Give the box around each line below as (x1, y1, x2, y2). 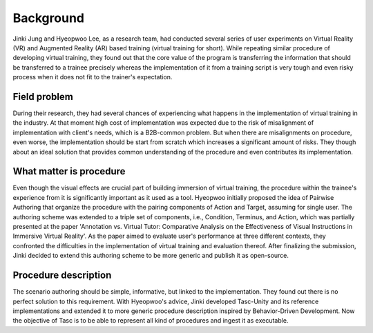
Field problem (12, 90, 74, 103)
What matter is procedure (12, 165, 126, 177)
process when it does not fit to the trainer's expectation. (12, 73, 173, 81)
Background (12, 10, 84, 26)
